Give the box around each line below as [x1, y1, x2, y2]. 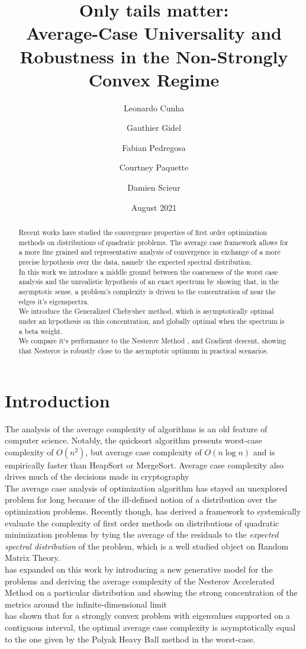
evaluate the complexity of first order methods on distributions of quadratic [5, 516, 279, 529]
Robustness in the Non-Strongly [20, 44, 288, 68]
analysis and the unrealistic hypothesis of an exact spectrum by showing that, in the [18, 277, 279, 287]
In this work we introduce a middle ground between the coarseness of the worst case [18, 266, 278, 277]
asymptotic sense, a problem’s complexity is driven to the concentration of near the [18, 286, 276, 296]
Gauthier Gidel [126, 121, 182, 134]
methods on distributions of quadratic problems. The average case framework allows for [18, 237, 289, 247]
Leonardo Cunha [123, 101, 185, 114]
